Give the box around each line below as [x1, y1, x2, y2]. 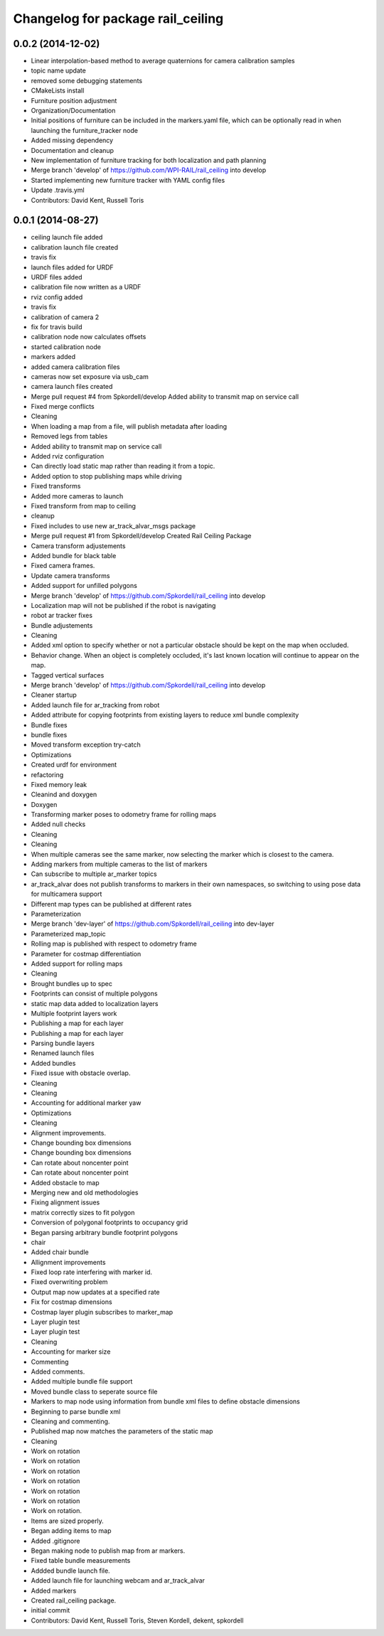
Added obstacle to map [31, 1178, 100, 1187]
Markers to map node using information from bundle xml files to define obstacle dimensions [31, 1397, 300, 1406]
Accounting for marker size [31, 1347, 111, 1356]
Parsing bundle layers [31, 1039, 95, 1048]
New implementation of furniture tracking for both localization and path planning [31, 156, 267, 164]
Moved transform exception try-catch [31, 740, 142, 749]
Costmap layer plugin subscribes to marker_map [31, 1308, 174, 1316]
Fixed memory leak [31, 780, 87, 788]
